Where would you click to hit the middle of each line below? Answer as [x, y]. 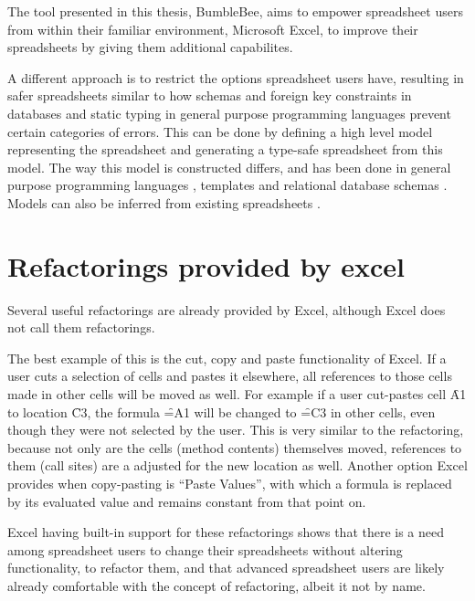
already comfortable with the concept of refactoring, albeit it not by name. [216, 585]
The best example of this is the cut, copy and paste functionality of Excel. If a [227, 358]
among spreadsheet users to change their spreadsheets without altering [205, 549]
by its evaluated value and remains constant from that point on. [187, 501]
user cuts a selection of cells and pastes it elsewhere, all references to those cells [230, 376]
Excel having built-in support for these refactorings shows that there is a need [226, 532]
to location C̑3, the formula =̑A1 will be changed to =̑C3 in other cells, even [222, 411]
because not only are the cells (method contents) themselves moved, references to [235, 447]
